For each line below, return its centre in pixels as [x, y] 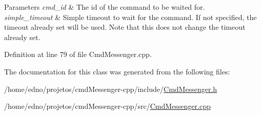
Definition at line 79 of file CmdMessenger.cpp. [78, 54]
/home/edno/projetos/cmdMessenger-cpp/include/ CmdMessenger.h [111, 89]
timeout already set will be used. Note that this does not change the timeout [125, 27]
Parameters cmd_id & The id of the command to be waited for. [105, 7]
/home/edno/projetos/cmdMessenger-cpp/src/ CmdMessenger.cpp [107, 106]
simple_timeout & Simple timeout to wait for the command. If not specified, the [130, 17]
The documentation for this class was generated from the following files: [117, 71]
